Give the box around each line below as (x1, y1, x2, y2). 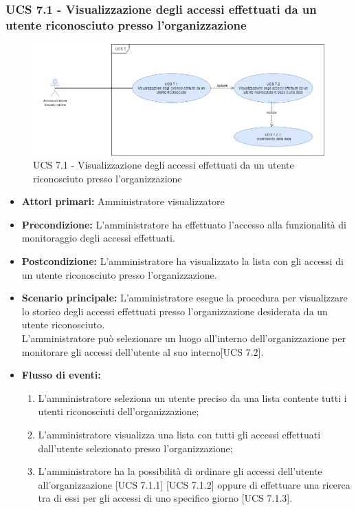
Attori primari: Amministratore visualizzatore (21, 194, 225, 209)
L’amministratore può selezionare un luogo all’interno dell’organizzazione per (21, 331, 346, 346)
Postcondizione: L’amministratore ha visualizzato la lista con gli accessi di (21, 254, 344, 268)
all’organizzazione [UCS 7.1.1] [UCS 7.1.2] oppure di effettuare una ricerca (38, 477, 351, 491)
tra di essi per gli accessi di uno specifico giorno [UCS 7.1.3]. (38, 491, 293, 505)
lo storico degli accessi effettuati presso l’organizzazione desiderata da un (21, 304, 328, 318)
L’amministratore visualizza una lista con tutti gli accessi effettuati (38, 427, 321, 442)
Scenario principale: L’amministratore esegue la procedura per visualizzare (21, 290, 348, 305)
